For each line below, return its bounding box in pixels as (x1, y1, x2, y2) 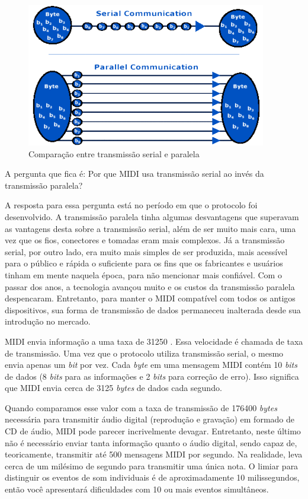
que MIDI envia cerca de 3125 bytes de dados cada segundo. (5, 382, 222, 394)
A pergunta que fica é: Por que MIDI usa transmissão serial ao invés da (5, 167, 264, 180)
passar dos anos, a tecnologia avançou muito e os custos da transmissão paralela (5, 280, 295, 293)
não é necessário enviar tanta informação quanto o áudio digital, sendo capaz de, (5, 436, 297, 449)
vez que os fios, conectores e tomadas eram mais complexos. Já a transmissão (5, 234, 285, 246)
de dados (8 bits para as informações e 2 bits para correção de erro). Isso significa (5, 370, 299, 382)
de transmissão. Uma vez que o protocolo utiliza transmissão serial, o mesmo (5, 347, 284, 359)
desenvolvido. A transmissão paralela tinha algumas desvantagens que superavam (5, 210, 299, 223)
